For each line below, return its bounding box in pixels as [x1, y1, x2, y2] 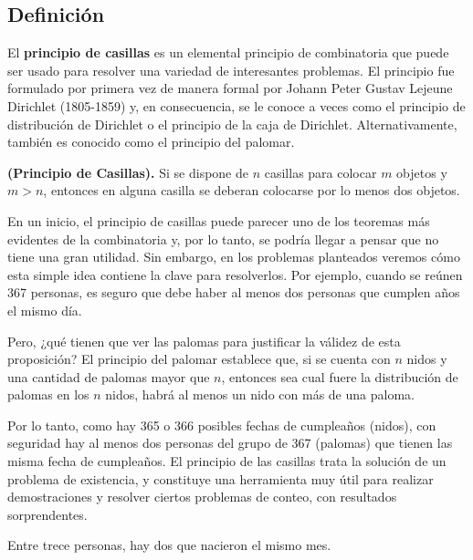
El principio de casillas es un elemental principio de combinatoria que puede [7, 43, 449, 62]
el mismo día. [7, 300, 82, 319]
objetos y [396, 162, 447, 181]
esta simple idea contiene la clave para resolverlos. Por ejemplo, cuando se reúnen [7, 264, 463, 284]
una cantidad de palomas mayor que [7, 367, 210, 386]
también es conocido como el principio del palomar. [7, 132, 295, 151]
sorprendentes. [7, 504, 88, 524]
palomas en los [7, 385, 89, 404]
